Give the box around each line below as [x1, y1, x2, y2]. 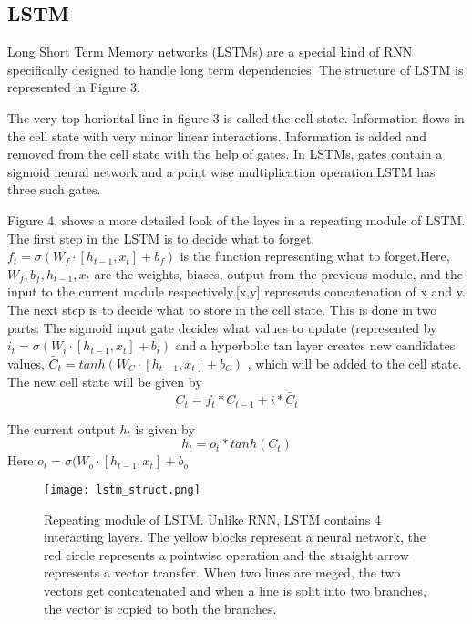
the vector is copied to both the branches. [44, 598, 277, 618]
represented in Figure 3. [7, 78, 140, 97]
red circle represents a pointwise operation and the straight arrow [44, 545, 409, 564]
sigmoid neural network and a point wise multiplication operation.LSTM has [7, 161, 436, 181]
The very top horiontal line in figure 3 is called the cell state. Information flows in [7, 108, 465, 127]
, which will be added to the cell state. [247, 353, 462, 372]
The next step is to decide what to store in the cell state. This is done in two [7, 299, 437, 318]
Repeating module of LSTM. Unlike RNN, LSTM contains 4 [44, 509, 381, 528]
